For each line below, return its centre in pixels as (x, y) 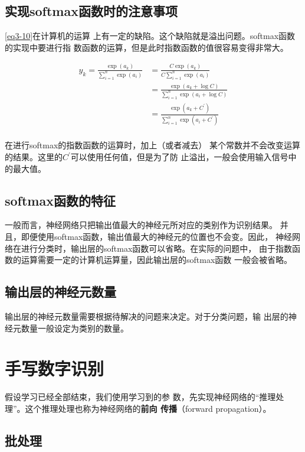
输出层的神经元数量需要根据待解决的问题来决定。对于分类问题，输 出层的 (147, 316)
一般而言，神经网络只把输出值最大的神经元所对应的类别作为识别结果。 (141, 225)
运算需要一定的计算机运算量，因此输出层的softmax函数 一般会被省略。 (156, 260)
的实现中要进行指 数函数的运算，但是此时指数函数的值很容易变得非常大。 (147, 47)
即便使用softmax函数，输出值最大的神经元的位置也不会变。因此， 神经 (156, 236)
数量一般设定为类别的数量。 (75, 328)
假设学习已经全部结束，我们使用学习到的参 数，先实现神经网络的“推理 (140, 397)
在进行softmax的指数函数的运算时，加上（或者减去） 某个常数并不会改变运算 (152, 145)
